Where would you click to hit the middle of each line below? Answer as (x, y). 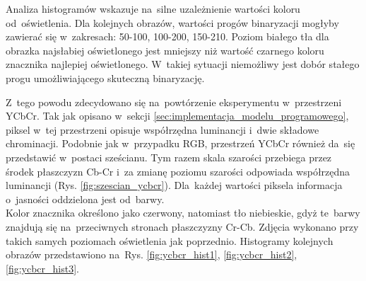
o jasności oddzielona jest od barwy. (85, 199)
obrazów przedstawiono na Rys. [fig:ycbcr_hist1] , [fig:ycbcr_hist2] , (152, 254)
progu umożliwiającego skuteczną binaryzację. (105, 78)
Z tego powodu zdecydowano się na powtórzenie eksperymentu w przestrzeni (174, 102)
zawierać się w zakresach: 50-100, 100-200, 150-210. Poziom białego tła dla (167, 36)
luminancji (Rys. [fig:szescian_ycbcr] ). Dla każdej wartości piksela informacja (174, 185)
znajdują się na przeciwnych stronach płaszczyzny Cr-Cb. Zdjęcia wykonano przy (182, 226)
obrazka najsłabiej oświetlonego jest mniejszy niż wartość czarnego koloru (165, 50)
